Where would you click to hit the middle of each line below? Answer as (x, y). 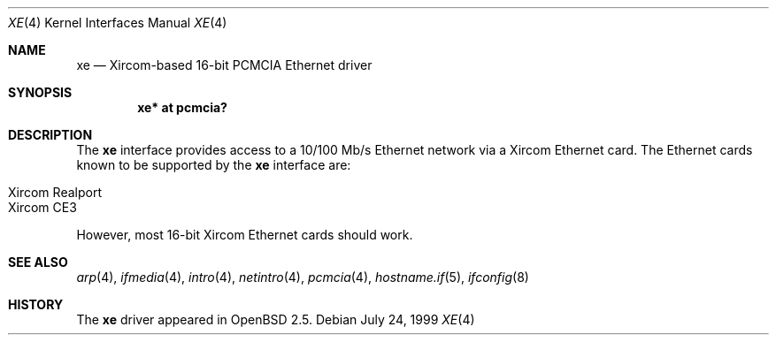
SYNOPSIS (40, 92)
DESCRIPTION (50, 135)
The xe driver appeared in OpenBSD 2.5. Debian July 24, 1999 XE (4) (276, 319)
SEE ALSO (38, 262)
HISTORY (36, 304)
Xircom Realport (55, 192)
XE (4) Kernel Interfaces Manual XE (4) (118, 23)
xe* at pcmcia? (182, 107)
